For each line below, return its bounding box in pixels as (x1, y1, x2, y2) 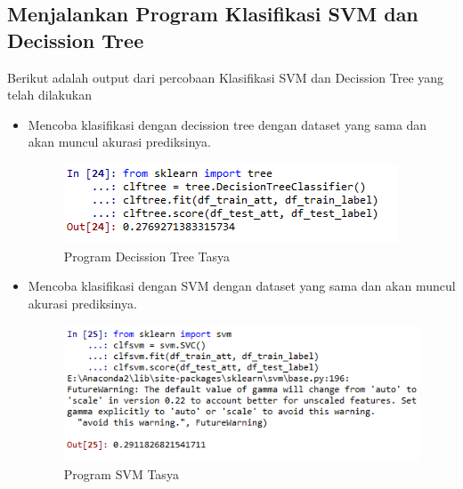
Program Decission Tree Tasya (63, 246, 231, 265)
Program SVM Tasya (63, 465, 179, 484)
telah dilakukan (7, 85, 92, 104)
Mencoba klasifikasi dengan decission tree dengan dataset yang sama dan (28, 115, 427, 133)
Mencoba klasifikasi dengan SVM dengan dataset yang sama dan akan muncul (28, 277, 456, 295)
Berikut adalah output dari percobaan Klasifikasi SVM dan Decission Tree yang (7, 68, 444, 86)
